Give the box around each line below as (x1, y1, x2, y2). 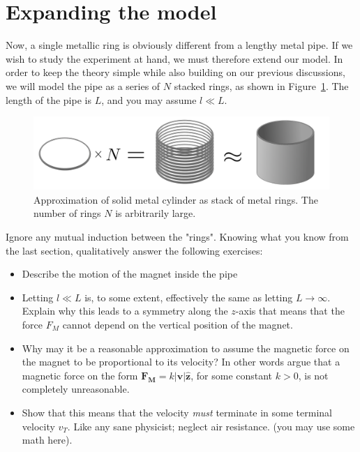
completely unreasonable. (22, 382, 130, 396)
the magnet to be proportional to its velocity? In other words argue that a (22, 354, 340, 369)
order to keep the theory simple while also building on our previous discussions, (6, 65, 345, 80)
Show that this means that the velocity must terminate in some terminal (22, 405, 332, 419)
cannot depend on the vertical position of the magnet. (62, 317, 293, 332)
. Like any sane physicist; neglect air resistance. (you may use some (67, 419, 355, 433)
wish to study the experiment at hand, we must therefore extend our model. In (6, 51, 343, 66)
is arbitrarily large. (115, 206, 196, 220)
